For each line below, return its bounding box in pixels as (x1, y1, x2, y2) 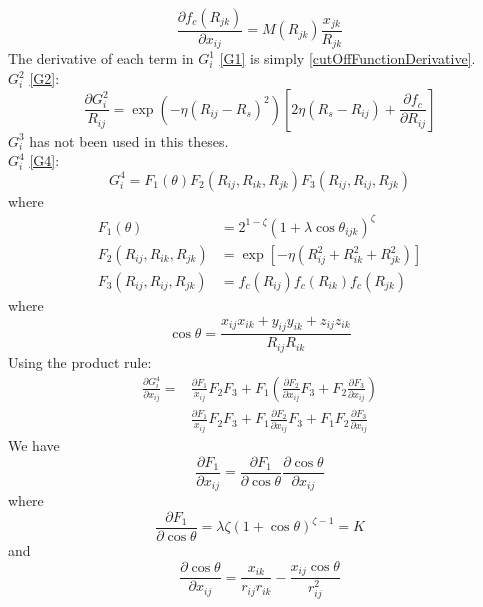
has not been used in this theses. (29, 130, 229, 151)
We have (8, 435, 60, 456)
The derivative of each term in (8, 48, 194, 69)
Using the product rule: (8, 351, 152, 372)
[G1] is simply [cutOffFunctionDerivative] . (219, 48, 476, 69)
